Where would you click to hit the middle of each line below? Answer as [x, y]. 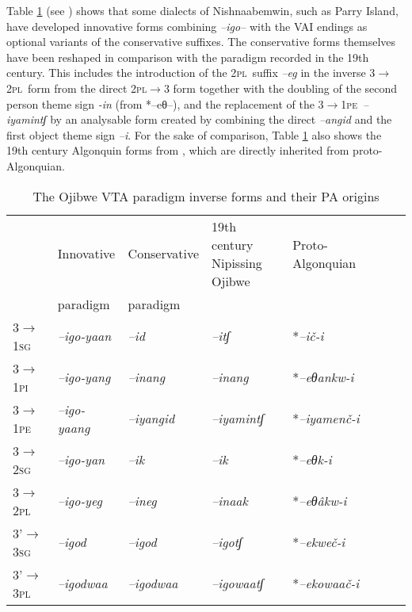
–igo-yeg [80, 501]
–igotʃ [227, 542]
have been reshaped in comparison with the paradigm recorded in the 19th [188, 57]
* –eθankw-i [323, 377]
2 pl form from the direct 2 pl [77, 88]
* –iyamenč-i [326, 419]
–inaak [230, 501]
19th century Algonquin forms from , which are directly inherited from [178, 150]
